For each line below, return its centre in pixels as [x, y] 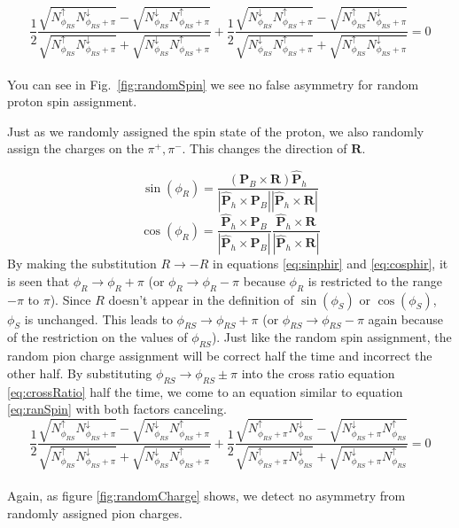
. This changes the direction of [265, 148]
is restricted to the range [375, 280]
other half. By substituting [80, 373]
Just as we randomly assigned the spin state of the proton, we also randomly [216, 131]
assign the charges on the [75, 148]
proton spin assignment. [72, 101]
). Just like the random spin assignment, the [331, 337]
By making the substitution [82, 264]
